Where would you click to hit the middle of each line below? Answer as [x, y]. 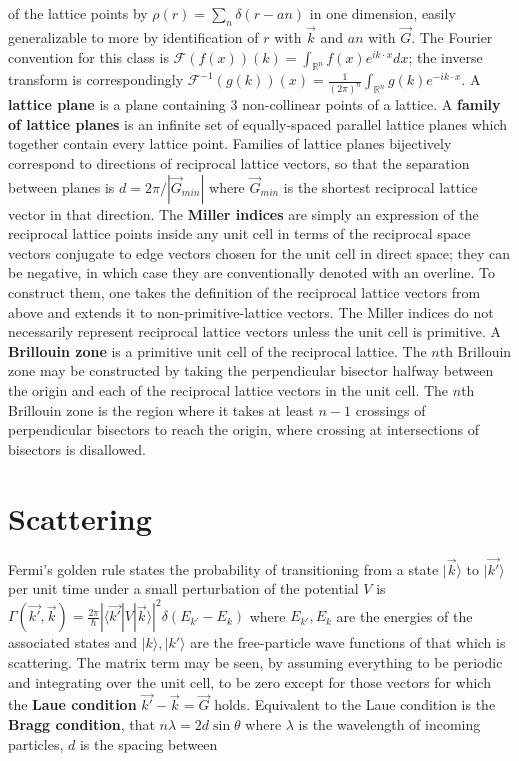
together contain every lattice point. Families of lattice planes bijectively [230, 143]
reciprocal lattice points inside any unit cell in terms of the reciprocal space [239, 233]
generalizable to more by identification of [133, 37]
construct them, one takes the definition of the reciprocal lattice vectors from [244, 292]
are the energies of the [404, 615]
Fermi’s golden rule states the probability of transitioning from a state [223, 568]
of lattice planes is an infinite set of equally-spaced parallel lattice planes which [258, 123]
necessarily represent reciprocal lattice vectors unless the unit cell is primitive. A [255, 331]
